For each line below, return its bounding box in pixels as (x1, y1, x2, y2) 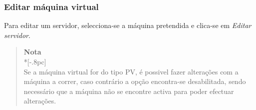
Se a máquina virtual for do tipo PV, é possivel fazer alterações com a (23, 66, 239, 76)
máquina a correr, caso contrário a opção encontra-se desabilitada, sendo (23, 76, 246, 86)
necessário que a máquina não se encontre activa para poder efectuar (23, 85, 234, 96)
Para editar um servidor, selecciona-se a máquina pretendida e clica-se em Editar (4, 20, 252, 30)
